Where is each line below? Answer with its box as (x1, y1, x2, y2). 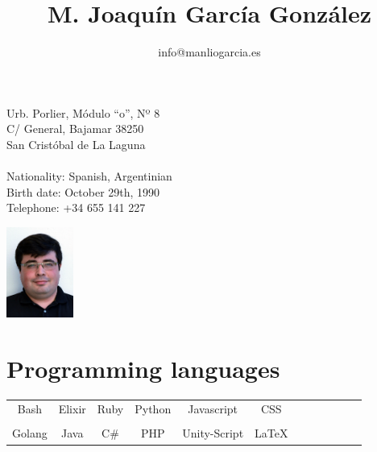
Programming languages (6, 351, 280, 384)
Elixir (58, 400, 86, 417)
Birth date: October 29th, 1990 (6, 183, 160, 200)
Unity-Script (182, 425, 244, 442)
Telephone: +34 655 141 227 (6, 199, 146, 216)
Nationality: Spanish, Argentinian (6, 168, 172, 185)
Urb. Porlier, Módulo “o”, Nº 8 (6, 104, 160, 121)
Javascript (188, 400, 238, 417)
